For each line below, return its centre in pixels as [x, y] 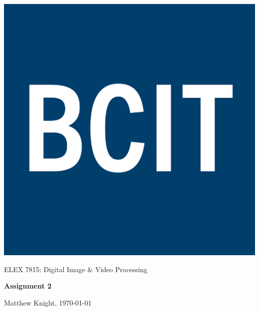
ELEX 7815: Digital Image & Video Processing [76, 269]
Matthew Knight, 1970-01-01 [48, 302]
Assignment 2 [28, 286]
